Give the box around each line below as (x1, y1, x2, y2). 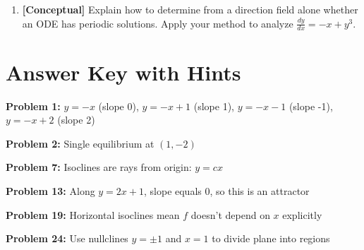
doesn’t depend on (190, 207, 270, 222)
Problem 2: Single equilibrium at (6, 136, 154, 150)
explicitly (282, 207, 322, 222)
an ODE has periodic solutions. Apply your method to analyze (22, 16, 293, 30)
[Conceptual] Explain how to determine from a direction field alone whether (22, 2, 358, 16)
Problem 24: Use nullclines (6, 231, 128, 246)
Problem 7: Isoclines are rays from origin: (6, 160, 192, 174)
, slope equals (144, 183, 202, 198)
